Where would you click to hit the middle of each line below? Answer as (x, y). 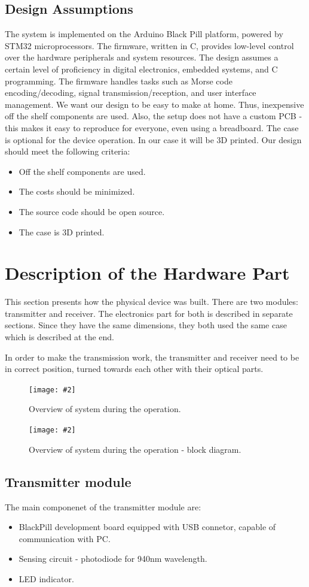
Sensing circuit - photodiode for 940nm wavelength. (113, 559)
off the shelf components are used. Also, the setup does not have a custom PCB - (154, 116)
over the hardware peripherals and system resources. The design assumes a (142, 57)
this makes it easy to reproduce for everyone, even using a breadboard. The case (152, 127)
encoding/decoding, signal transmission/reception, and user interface (131, 93)
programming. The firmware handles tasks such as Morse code (119, 81)
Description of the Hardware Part (147, 273)
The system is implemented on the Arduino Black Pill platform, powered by (144, 34)
